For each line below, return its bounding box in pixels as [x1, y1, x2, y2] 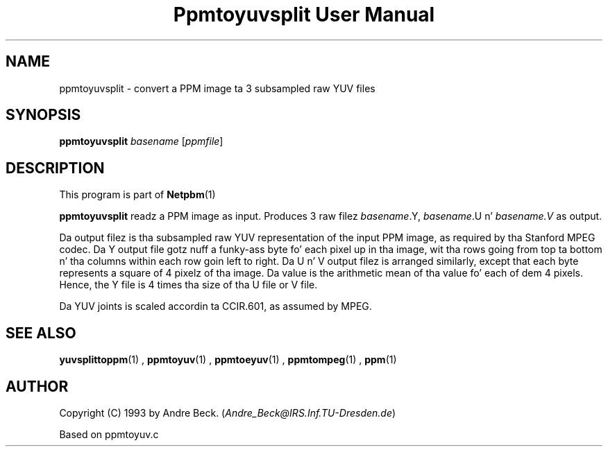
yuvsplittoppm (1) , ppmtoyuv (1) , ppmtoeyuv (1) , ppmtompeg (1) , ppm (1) [59, 354, 397, 366]
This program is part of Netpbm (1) [59, 189, 216, 201]
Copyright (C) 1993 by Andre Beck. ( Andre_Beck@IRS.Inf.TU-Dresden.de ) [59, 406, 396, 419]
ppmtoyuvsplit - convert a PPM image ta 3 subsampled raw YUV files [59, 82, 375, 94]
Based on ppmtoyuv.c [59, 428, 159, 440]
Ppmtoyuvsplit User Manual [173, 3, 435, 26]
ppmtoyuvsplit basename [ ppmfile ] [59, 135, 223, 148]
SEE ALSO [6, 324, 76, 342]
